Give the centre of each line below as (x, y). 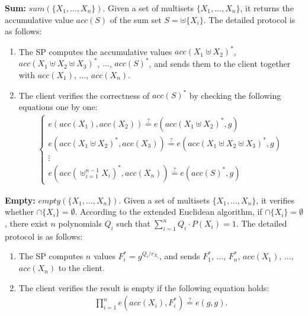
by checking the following (235, 95)
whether (20, 212)
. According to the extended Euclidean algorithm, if (169, 212)
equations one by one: (58, 106)
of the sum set (136, 19)
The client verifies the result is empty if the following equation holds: (144, 287)
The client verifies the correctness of (84, 95)
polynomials (80, 223)
